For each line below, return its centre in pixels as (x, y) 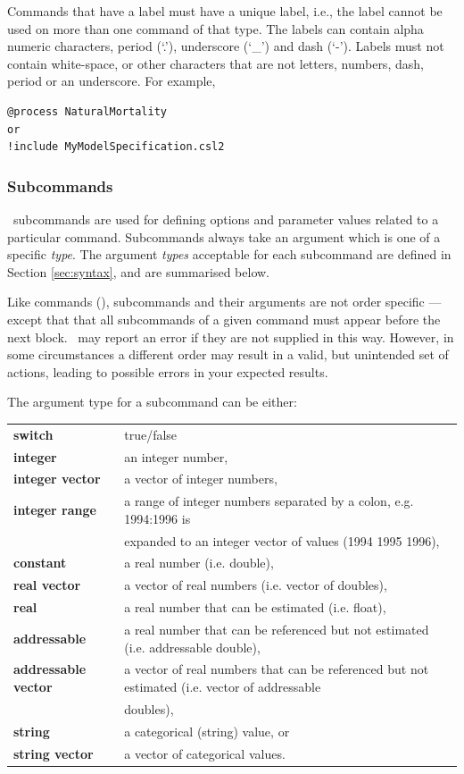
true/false (151, 434)
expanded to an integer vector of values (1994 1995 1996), (282, 540)
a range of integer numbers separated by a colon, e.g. (269, 501)
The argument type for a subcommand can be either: (152, 402)
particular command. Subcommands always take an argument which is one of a (224, 236)
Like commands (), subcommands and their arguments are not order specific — (224, 302)
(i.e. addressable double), (192, 647)
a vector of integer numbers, (201, 479)
